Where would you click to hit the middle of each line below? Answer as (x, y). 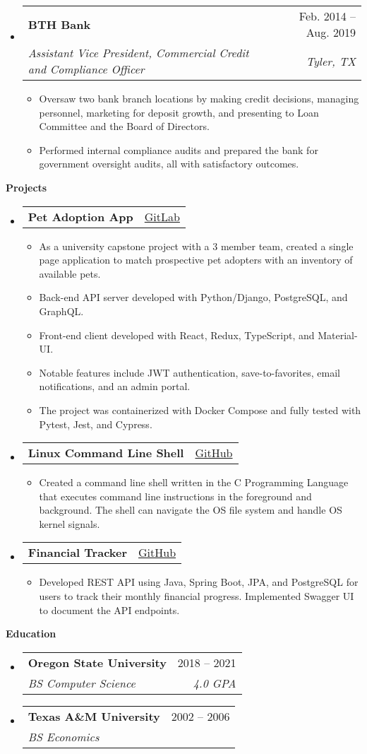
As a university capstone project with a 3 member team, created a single (196, 246)
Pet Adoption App (80, 216)
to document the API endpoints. (109, 609)
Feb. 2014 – (327, 16)
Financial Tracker (78, 553)
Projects (26, 187)
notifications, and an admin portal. (115, 386)
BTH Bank (59, 24)
